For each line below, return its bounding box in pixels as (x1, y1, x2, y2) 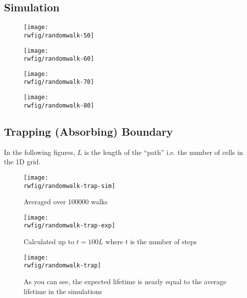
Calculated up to (24, 236, 74, 247)
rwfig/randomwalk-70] (24, 78, 94, 86)
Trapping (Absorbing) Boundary (4, 123, 173, 139)
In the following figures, (4, 147, 75, 157)
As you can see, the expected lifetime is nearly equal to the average (24, 276, 227, 286)
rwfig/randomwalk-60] (24, 55, 94, 63)
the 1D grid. (4, 156, 41, 167)
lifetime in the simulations (24, 286, 102, 296)
